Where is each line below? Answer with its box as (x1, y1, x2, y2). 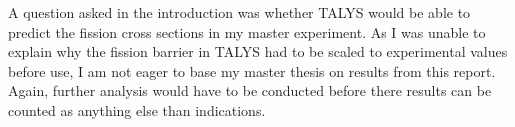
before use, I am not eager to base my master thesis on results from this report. (8, 60, 496, 81)
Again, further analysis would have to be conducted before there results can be (8, 80, 492, 101)
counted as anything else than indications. (8, 99, 266, 120)
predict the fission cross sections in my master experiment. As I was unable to (8, 21, 486, 42)
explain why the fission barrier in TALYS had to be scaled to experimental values (8, 41, 508, 62)
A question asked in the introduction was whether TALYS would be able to (8, 2, 471, 22)
